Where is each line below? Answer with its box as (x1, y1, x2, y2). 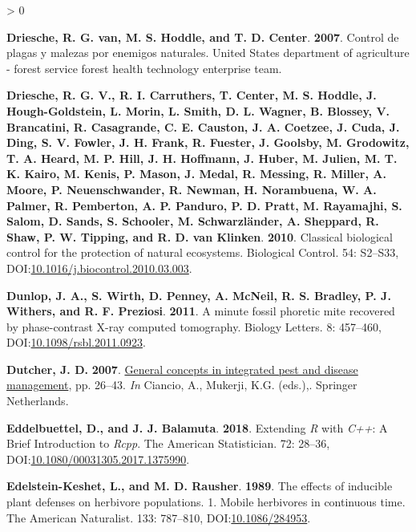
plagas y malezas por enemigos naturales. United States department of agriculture (6, 44, 410, 61)
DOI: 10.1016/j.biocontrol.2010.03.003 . (6, 259, 192, 276)
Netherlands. (6, 392, 69, 409)
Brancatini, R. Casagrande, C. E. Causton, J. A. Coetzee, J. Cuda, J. (6, 118, 400, 135)
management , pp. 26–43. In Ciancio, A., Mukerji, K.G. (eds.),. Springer (6, 376, 357, 393)
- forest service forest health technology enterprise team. (6, 59, 282, 76)
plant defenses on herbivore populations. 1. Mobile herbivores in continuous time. (6, 493, 406, 510)
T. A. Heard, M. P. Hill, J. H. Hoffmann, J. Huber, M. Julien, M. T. (6, 149, 398, 166)
